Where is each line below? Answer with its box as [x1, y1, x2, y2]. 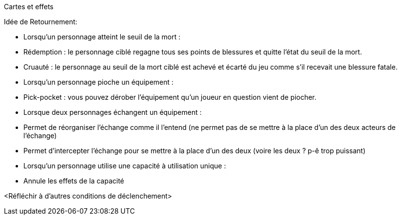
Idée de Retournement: [4, 18, 77, 26]
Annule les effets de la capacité [23, 177, 124, 185]
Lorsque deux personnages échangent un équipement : [23, 108, 202, 116]
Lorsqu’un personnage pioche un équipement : [23, 78, 174, 86]
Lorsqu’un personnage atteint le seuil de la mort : [23, 33, 181, 41]
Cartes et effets [4, 2, 54, 11]
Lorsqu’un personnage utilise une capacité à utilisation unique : [23, 162, 226, 170]
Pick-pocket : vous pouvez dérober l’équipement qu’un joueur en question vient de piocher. [23, 93, 317, 101]
